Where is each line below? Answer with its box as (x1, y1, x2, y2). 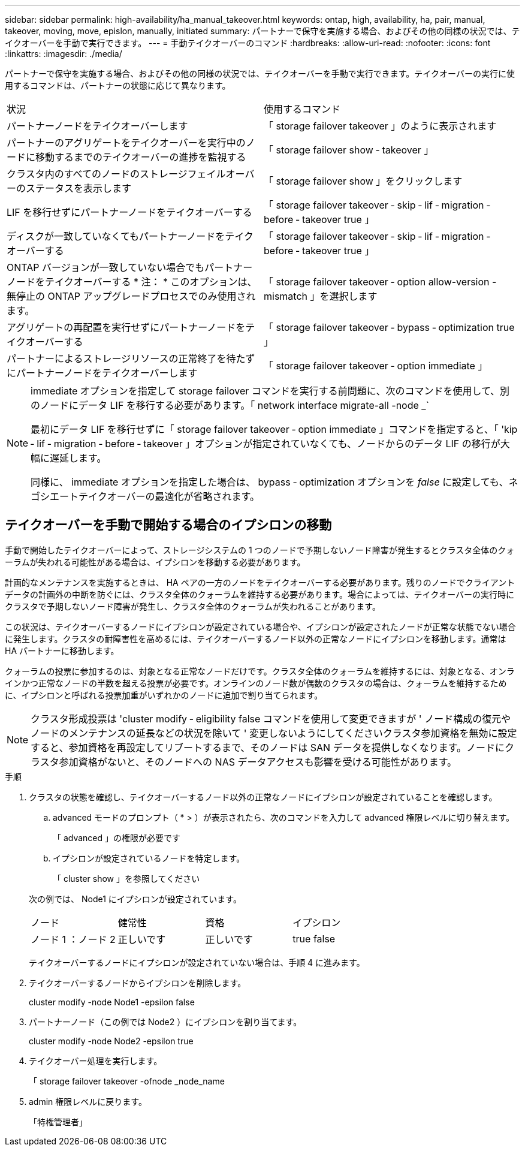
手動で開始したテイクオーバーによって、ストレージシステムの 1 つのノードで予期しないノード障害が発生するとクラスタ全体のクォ (5, 544, 515, 555)
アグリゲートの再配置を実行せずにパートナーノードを (7, 321, 246, 333)
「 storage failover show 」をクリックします (264, 175, 463, 187)
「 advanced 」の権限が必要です (53, 832, 181, 843)
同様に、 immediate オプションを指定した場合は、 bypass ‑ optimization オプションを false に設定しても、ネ (31, 476, 518, 488)
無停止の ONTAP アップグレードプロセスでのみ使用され (7, 290, 256, 302)
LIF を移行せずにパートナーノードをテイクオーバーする (7, 206, 252, 218)
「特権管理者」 (29, 1116, 87, 1127)
